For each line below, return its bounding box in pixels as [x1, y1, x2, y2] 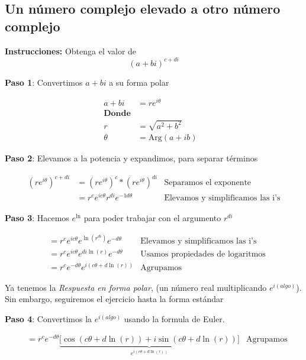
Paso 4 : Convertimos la [5, 312, 92, 325]
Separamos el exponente [164, 179, 252, 187]
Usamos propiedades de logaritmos [140, 250, 266, 259]
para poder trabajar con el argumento [83, 212, 221, 224]
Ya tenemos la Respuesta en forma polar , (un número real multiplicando [5, 281, 267, 293]
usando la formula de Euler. [124, 312, 225, 325]
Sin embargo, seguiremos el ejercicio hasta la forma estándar [5, 293, 224, 305]
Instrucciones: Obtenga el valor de [5, 44, 137, 57]
